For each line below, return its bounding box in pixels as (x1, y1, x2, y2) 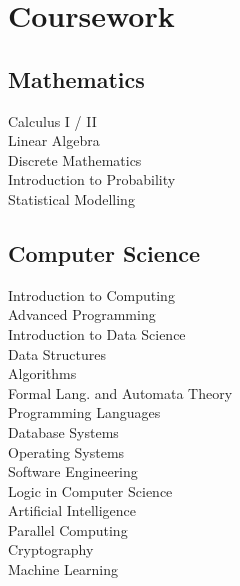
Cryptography (8, 539, 94, 560)
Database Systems (8, 421, 119, 442)
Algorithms (8, 363, 77, 384)
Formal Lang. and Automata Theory (8, 382, 233, 403)
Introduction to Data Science (8, 323, 186, 344)
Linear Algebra (8, 130, 100, 151)
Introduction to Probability (8, 169, 176, 190)
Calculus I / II (8, 110, 97, 131)
